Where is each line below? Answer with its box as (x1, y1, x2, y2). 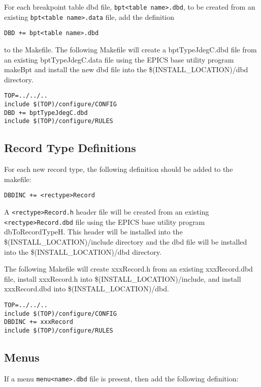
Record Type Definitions (4, 140, 136, 156)
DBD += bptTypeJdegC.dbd (4, 109, 88, 116)
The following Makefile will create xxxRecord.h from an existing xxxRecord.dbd (4, 263, 253, 274)
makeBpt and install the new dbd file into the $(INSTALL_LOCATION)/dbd (4, 64, 248, 75)
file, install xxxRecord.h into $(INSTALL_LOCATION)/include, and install (4, 273, 241, 284)
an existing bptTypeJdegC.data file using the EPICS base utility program (4, 54, 234, 65)
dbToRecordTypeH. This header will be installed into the (4, 226, 183, 237)
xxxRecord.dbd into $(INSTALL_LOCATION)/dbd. (4, 283, 169, 294)
